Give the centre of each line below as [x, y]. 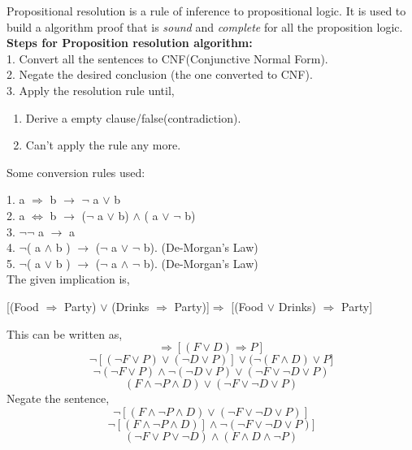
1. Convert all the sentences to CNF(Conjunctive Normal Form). [167, 58]
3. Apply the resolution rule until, [91, 90]
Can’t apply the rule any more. [103, 145]
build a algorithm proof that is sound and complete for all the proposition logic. [205, 26]
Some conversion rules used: [76, 172]
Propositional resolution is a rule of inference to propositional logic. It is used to [206, 11]
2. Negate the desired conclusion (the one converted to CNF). [160, 74]
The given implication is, [68, 279]
